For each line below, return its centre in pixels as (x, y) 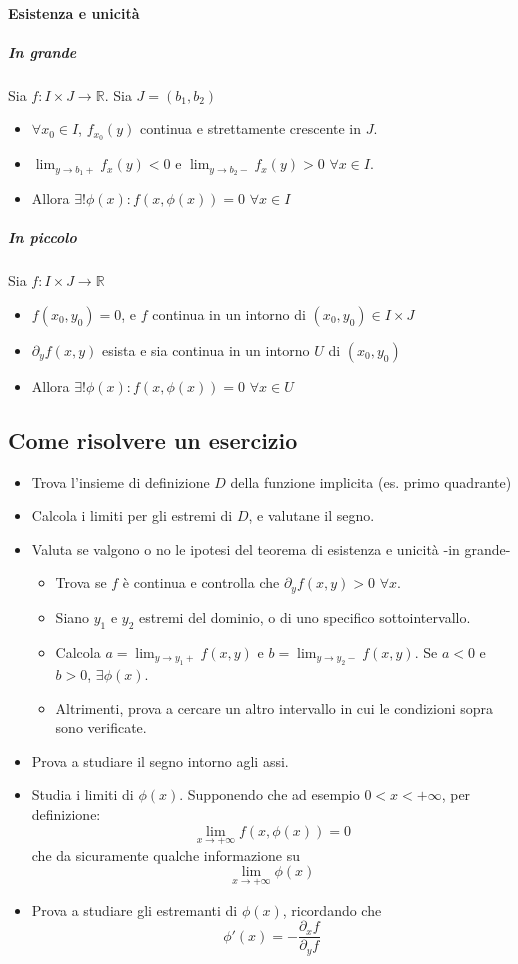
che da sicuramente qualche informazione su (165, 854)
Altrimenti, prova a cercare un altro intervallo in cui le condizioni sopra (274, 707)
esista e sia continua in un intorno (205, 349)
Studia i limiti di (82, 794)
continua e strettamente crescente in (250, 128)
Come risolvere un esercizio (153, 439)
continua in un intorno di (229, 313)
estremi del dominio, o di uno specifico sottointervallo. (305, 616)
